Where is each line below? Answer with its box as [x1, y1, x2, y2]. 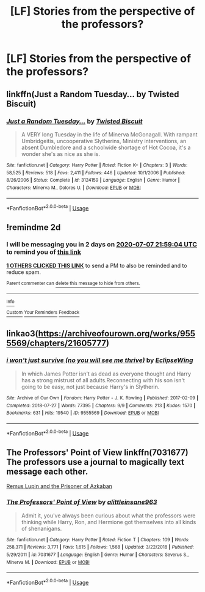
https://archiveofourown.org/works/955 [38, 328, 196, 339]
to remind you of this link [6, 248, 81, 256]
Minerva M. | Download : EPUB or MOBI [6, 559, 90, 565]
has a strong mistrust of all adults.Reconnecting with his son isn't [21, 376, 185, 383]
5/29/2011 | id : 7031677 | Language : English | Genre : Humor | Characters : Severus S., [6, 552, 189, 558]
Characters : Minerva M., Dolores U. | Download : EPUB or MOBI [6, 185, 142, 191]
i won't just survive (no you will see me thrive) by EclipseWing [6, 356, 193, 364]
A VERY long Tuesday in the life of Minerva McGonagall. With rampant [21, 130, 198, 138]
